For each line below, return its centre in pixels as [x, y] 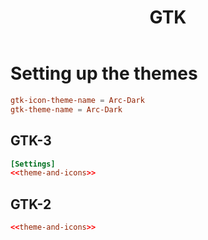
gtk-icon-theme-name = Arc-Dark [77, 100]
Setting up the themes [104, 73]
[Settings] [33, 164]
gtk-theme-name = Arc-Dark [66, 109]
